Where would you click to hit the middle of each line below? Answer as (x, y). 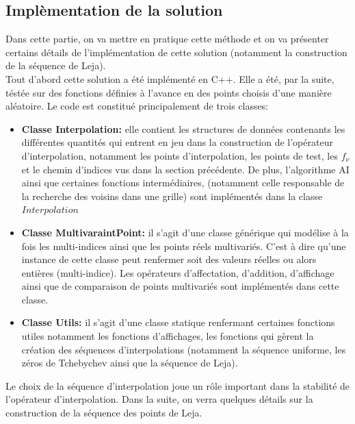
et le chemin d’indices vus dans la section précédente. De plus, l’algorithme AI (185, 169)
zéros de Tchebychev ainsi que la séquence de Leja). (130, 363)
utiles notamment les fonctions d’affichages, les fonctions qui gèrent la (168, 336)
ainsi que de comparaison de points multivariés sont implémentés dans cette (180, 286)
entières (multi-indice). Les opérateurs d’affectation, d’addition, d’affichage (178, 272)
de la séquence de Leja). (56, 65)
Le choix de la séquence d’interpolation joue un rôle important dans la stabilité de (178, 385)
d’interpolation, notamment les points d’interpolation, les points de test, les (180, 155)
